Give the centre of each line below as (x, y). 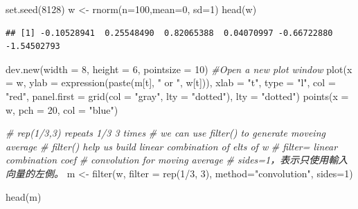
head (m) (24, 196)
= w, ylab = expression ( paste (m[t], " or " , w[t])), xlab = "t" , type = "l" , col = (171, 82)
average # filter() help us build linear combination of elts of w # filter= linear (172, 146)
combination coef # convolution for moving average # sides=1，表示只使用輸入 (177, 160)
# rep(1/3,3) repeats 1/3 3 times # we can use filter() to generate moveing (165, 133)
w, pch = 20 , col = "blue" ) (62, 109)
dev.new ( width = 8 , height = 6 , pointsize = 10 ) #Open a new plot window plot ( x (179, 69)
